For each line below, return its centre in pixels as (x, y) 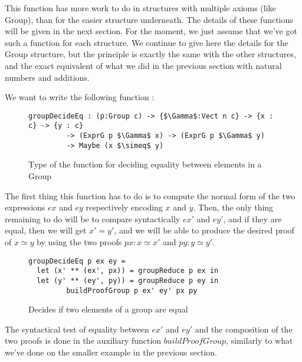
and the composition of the (244, 329)
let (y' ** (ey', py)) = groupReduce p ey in (128, 280)
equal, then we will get (46, 230)
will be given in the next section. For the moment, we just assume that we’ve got (151, 31)
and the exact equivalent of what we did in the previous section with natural (143, 65)
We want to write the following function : (80, 97)
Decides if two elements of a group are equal (108, 309)
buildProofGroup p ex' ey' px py (132, 290)
